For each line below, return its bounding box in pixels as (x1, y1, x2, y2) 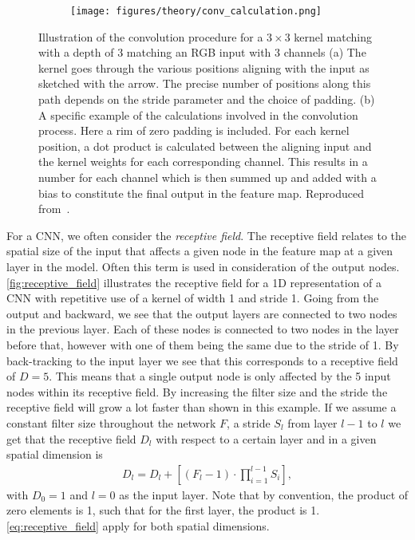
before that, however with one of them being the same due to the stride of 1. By (6, 336, 399, 353)
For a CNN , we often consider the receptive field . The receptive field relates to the (6, 227, 407, 243)
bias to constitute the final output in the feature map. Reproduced (38, 184, 365, 201)
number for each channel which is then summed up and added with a (38, 169, 377, 185)
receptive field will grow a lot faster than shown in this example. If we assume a (6, 399, 397, 416)
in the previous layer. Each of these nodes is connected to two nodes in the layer (6, 321, 399, 337)
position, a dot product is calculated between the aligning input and (38, 137, 372, 154)
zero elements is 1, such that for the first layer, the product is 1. (6, 502, 320, 518)
